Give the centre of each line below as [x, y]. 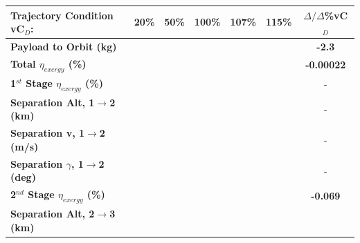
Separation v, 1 [48, 133]
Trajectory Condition [62, 15]
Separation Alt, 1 [53, 102]
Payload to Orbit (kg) [64, 46]
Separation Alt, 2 [53, 214]
